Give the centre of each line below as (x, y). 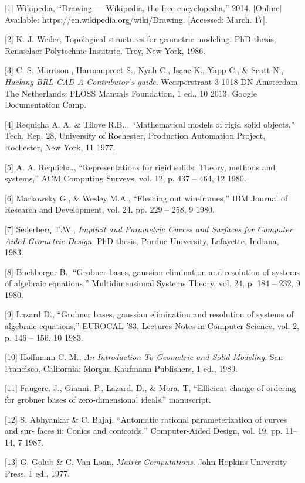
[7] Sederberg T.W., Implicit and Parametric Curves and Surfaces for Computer (149, 229)
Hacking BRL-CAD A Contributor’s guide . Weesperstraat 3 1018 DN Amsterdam (151, 81)
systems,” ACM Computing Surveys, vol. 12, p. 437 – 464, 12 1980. (126, 178)
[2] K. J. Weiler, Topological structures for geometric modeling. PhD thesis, (140, 39)
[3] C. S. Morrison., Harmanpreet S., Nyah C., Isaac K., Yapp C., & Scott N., (144, 70)
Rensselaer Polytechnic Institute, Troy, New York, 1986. (105, 50)
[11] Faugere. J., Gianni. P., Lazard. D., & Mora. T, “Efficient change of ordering (150, 388)
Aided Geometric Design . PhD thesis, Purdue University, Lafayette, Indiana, (142, 240)
